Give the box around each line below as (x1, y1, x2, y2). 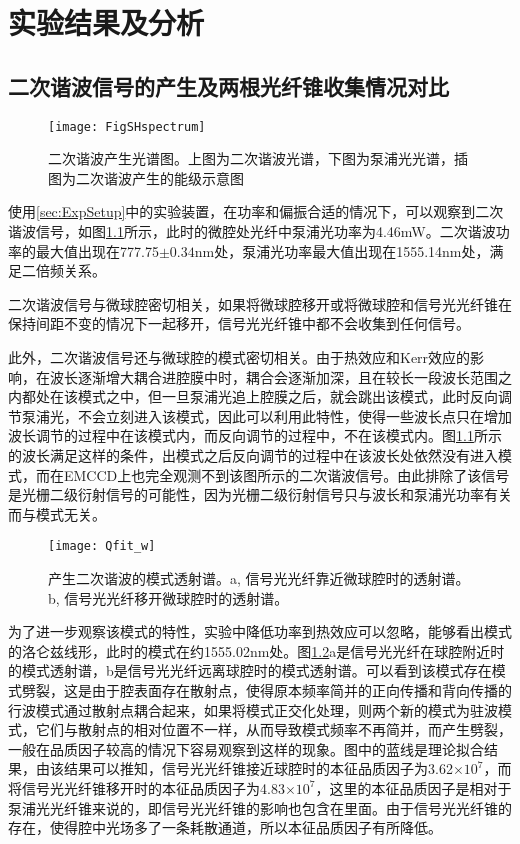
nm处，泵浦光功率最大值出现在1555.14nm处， (194, 240, 490, 261)
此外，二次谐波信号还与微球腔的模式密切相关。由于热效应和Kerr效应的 (8, 346, 471, 367)
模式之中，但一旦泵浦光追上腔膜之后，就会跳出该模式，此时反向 (77, 386, 498, 407)
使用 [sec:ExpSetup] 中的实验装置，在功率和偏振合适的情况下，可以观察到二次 (8, 201, 504, 222)
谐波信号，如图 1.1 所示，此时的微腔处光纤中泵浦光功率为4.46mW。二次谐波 (8, 221, 496, 242)
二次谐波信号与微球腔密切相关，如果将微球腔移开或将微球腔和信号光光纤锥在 (8, 293, 512, 314)
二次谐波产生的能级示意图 (75, 167, 244, 188)
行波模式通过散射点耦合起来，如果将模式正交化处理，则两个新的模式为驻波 (8, 699, 498, 720)
